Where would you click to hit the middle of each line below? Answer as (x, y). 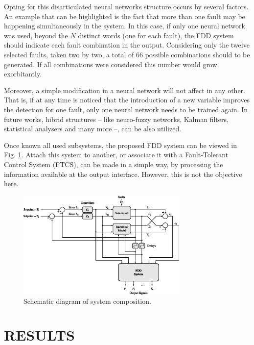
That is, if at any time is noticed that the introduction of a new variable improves (127, 100)
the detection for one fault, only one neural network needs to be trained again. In (126, 109)
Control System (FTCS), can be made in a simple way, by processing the (114, 164)
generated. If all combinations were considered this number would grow (111, 64)
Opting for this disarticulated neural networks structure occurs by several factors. (126, 6)
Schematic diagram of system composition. (87, 301)
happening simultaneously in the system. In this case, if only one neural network (125, 26)
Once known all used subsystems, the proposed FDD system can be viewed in (121, 145)
